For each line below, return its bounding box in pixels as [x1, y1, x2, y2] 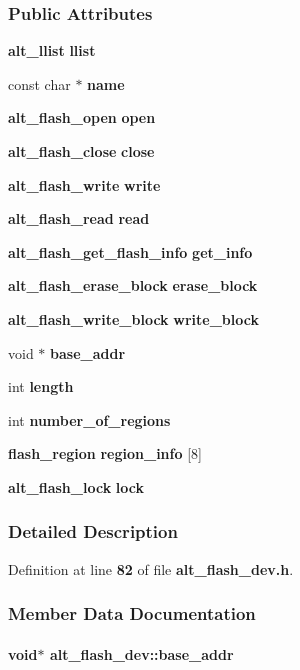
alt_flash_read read [8, 208, 150, 229]
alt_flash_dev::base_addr [49, 643, 234, 664]
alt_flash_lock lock [8, 476, 144, 497]
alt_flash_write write [8, 174, 161, 195]
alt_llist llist [8, 40, 96, 61]
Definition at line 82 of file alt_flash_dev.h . [8, 558, 294, 579]
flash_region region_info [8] [8, 443, 202, 464]
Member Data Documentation [8, 601, 256, 626]
